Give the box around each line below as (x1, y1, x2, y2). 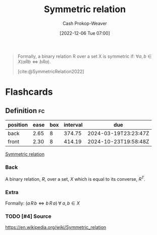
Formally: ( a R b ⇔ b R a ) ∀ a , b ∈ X (5, 200, 80, 206)
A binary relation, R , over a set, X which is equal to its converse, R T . (5, 175, 145, 182)
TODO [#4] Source (5, 213, 51, 220)
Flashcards (5, 86, 53, 98)
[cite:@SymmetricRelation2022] (17, 68, 84, 74)
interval (64, 121, 83, 128)
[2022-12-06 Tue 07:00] (60, 30, 110, 36)
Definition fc (5, 106, 45, 115)
